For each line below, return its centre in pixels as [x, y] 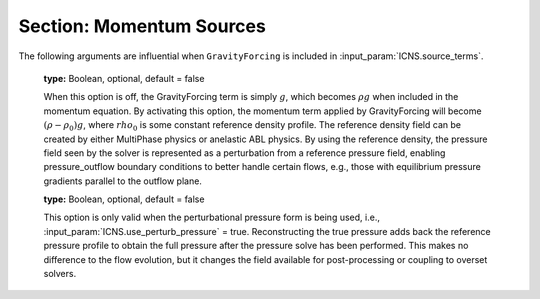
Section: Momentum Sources [142, 26]
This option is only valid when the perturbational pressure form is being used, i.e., [211, 217]
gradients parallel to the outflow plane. [122, 181]
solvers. [60, 274]
